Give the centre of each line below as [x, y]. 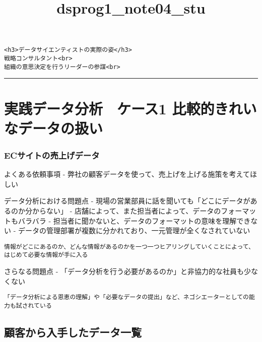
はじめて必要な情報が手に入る [46, 255]
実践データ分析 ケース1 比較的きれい [130, 108]
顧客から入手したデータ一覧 [73, 332]
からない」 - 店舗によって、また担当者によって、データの [126, 210]
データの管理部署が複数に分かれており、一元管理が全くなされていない [134, 230]
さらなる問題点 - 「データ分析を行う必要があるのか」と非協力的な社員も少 [127, 271]
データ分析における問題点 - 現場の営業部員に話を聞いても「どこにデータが [127, 201]
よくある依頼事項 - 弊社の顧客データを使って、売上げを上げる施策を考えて [127, 174]
